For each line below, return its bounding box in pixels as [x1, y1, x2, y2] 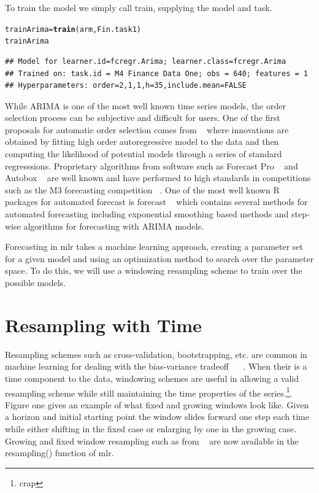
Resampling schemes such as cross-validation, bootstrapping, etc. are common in [5, 347, 307, 360]
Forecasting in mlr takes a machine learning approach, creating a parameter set [5, 240, 304, 253]
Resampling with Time [5, 312, 202, 337]
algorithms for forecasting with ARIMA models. [23, 219, 204, 232]
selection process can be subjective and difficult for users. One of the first [5, 111, 280, 124]
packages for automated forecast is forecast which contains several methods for [5, 195, 308, 208]
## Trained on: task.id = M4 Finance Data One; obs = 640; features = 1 [5, 69, 308, 78]
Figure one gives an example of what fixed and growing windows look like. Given [5, 398, 309, 411]
